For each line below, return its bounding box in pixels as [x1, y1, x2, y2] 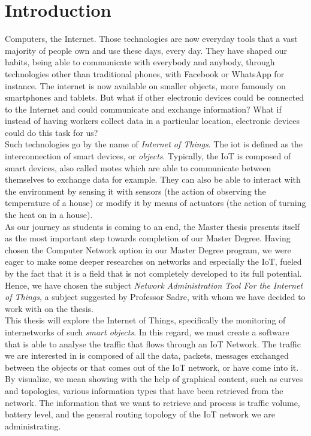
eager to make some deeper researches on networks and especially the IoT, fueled [5, 255, 302, 268]
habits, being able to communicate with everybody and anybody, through [5, 56, 275, 68]
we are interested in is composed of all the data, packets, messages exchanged [5, 349, 289, 362]
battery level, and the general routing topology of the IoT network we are [5, 408, 275, 420]
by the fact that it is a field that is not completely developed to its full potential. [5, 267, 302, 279]
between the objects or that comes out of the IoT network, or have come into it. [5, 361, 299, 373]
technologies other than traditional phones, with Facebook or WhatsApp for [5, 67, 285, 80]
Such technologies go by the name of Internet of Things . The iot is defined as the [5, 138, 303, 150]
